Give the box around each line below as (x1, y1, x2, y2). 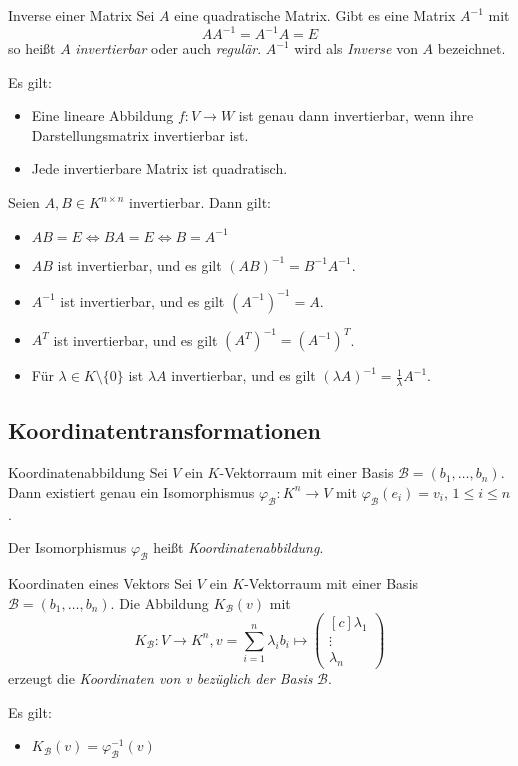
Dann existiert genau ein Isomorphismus (8, 481, 255, 502)
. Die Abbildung (110, 592, 209, 613)
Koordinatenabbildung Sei (8, 462, 168, 483)
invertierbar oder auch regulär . (75, 38, 262, 59)
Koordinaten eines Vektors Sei (8, 573, 193, 594)
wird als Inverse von (294, 38, 418, 59)
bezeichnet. (437, 38, 506, 59)
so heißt (8, 38, 56, 59)
